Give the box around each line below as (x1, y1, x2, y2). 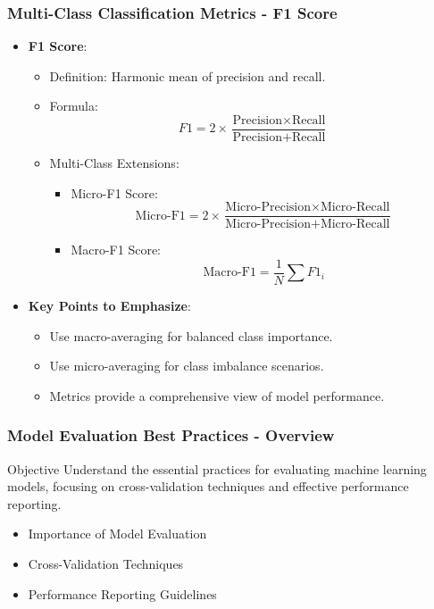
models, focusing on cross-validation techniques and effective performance (7, 477, 409, 496)
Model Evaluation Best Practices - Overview (7, 424, 335, 446)
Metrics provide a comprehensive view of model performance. (49, 386, 385, 405)
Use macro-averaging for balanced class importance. (49, 326, 333, 345)
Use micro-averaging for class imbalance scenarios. (49, 356, 324, 375)
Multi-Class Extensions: (49, 154, 179, 172)
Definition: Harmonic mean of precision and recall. (49, 66, 326, 85)
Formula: (49, 96, 98, 115)
